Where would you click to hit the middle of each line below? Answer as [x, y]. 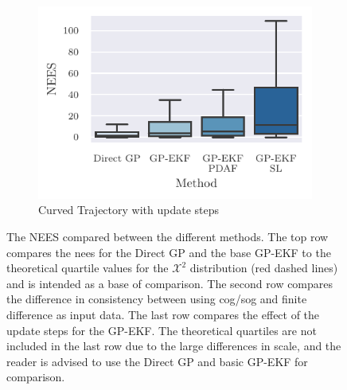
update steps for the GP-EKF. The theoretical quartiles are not [162, 330]
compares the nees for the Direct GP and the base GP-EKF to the [169, 252]
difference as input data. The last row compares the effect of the [163, 314]
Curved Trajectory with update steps [129, 210]
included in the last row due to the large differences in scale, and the [174, 346]
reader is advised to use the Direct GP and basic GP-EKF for [157, 361]
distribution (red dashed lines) [264, 268]
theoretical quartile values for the [88, 268]
